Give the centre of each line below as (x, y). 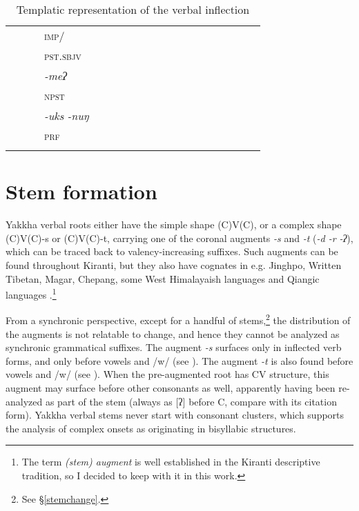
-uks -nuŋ (67, 116)
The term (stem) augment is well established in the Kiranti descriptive (171, 462)
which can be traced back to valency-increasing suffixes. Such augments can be (172, 251)
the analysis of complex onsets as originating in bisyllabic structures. (151, 428)
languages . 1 (31, 293)
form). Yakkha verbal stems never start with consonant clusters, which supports (175, 415)
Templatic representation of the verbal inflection (133, 9)
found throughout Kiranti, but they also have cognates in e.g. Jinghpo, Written (174, 264)
